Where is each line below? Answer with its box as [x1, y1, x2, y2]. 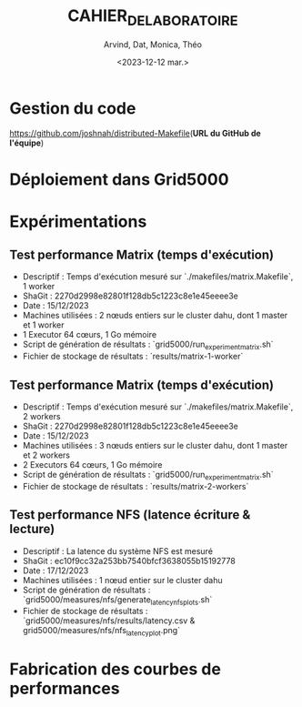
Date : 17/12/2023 [22, 565, 89, 576]
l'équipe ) [9, 137, 45, 148]
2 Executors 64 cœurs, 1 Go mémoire [22, 460, 163, 470]
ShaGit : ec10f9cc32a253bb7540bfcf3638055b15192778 [22, 555, 237, 566]
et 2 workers [22, 449, 71, 460]
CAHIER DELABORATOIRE [67, 5, 238, 29]
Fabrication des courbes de [9, 659, 221, 680]
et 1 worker [22, 319, 65, 330]
